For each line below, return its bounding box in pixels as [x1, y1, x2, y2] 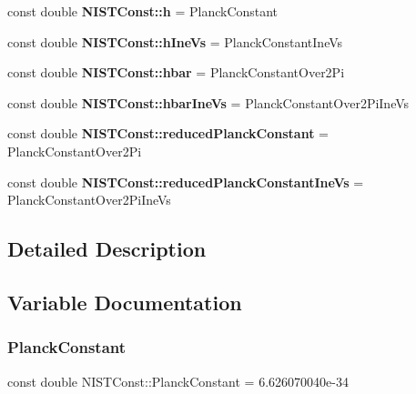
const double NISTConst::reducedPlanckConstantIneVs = [7, 172, 364, 191]
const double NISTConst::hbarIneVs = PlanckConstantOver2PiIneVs [7, 93, 410, 112]
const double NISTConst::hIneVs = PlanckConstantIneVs [7, 32, 343, 51]
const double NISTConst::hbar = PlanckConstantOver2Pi [7, 63, 345, 82]
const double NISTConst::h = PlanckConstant [7, 2, 279, 20]
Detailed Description [7, 235, 207, 263]
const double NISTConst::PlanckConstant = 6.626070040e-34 [7, 371, 349, 390]
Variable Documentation [7, 288, 242, 316]
